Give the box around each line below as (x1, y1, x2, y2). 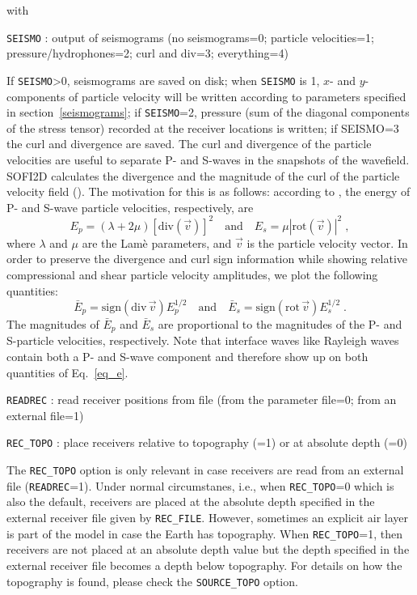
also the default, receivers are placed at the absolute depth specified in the (6, 493, 375, 510)
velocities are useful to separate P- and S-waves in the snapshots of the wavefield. (6, 151, 410, 168)
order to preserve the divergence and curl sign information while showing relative (6, 250, 407, 267)
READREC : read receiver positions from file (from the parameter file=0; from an (6, 391, 397, 408)
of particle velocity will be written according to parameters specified (69, 87, 406, 104)
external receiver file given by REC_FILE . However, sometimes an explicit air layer (6, 509, 409, 526)
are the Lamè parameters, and (82, 234, 232, 251)
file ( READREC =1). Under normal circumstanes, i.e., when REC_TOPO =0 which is (6, 477, 394, 494)
